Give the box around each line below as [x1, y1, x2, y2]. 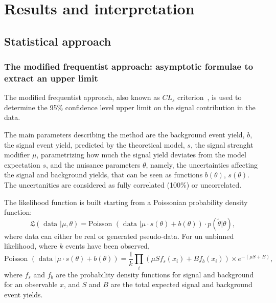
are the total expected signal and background [110, 279, 252, 290]
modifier [4, 149, 30, 160]
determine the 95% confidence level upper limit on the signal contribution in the [4, 102, 256, 112]
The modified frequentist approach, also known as [4, 92, 160, 103]
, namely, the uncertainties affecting [146, 159, 258, 170]
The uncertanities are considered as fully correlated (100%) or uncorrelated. [4, 179, 242, 190]
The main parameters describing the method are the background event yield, [4, 129, 245, 140]
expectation [4, 159, 40, 170]
